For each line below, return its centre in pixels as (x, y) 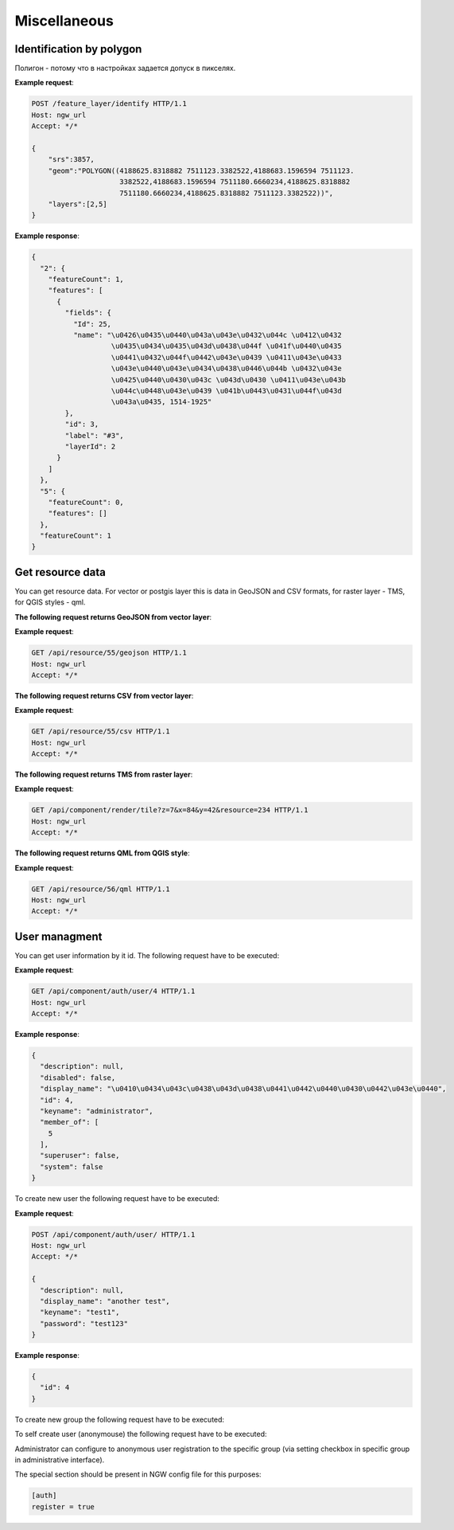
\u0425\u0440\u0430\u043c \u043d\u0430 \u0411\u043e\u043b (228, 380)
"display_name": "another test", (105, 1301)
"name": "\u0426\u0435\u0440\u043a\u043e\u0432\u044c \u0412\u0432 (207, 335)
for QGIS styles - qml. (50, 602)
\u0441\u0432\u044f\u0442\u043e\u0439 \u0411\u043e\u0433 (226, 357)
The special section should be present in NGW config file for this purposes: (138, 1474)
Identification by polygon (78, 49)
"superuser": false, (80, 1156)
